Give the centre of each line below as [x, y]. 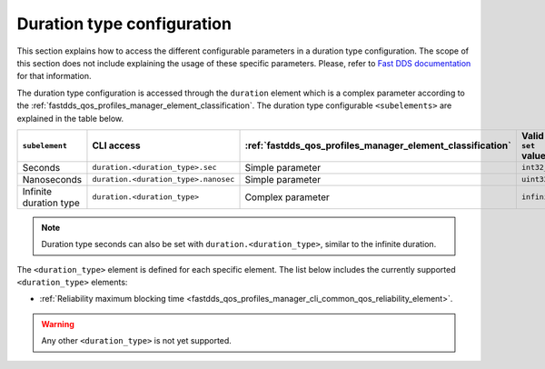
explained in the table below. [70, 118]
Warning [58, 324]
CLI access [116, 145]
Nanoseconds [52, 179]
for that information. [54, 76]
